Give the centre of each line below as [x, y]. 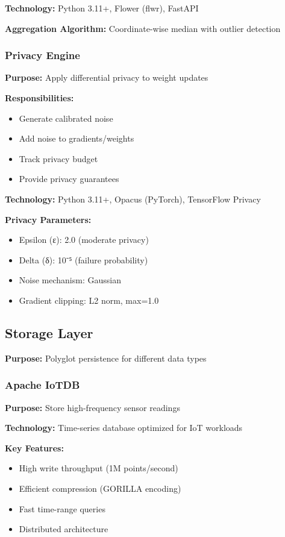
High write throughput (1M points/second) [99, 468]
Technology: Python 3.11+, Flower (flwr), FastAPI [102, 8]
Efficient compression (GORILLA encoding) [100, 488]
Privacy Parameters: [48, 219]
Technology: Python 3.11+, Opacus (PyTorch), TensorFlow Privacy [133, 199]
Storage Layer [49, 332]
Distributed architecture [64, 529]
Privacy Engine [42, 55]
